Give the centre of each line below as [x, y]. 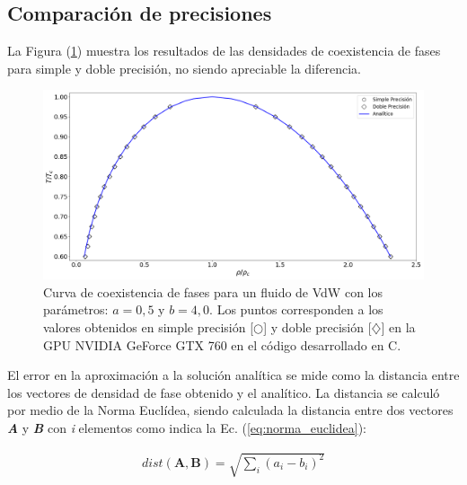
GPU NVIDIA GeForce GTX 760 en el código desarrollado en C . [222, 344]
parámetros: [76, 309]
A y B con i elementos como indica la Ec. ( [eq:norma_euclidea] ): [187, 427]
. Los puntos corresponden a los [296, 309]
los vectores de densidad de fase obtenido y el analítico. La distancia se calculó [224, 392]
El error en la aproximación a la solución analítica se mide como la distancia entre [233, 375]
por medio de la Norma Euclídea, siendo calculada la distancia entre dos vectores [230, 410]
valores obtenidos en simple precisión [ [149, 326]
